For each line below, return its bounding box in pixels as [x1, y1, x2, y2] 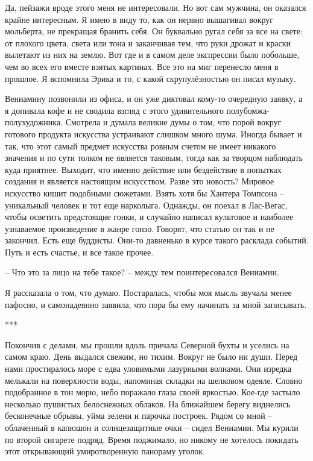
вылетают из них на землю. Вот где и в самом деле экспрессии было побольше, [5, 48, 300, 61]
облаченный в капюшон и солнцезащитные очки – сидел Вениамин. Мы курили [5, 421, 299, 433]
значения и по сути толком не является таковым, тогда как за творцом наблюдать [5, 151, 303, 164]
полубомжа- [226, 104, 270, 116]
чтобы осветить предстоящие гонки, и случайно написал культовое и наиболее [5, 210, 294, 223]
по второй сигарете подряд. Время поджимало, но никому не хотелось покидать [5, 433, 299, 445]
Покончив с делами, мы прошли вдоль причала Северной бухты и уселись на [5, 338, 289, 351]
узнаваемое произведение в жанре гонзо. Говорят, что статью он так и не [5, 222, 274, 234]
